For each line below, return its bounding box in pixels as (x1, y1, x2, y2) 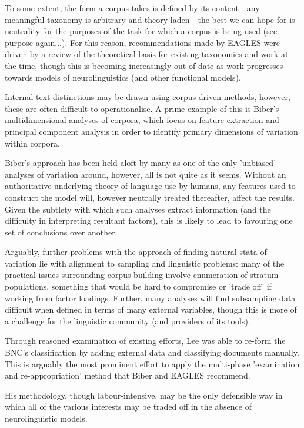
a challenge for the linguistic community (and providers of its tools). (5, 314, 250, 327)
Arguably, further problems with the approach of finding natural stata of (5, 245, 267, 258)
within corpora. (5, 137, 60, 149)
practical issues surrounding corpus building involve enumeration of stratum (5, 268, 279, 281)
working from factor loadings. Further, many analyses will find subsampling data (5, 291, 296, 304)
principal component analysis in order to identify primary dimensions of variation (5, 125, 298, 137)
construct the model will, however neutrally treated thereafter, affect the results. (5, 191, 295, 203)
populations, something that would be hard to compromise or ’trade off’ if (5, 280, 272, 293)
